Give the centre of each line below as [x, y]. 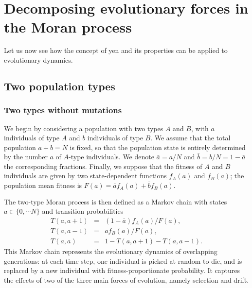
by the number [26, 157]
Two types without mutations [63, 110]
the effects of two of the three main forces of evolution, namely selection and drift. [126, 280]
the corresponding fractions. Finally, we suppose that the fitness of [103, 166]
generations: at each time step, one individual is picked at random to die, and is [123, 261]
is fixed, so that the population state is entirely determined [158, 147]
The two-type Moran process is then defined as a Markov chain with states [116, 201]
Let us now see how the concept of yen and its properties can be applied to [116, 50]
